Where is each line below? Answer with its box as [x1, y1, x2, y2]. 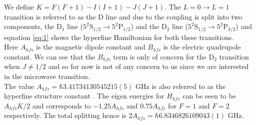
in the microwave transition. [4, 71, 90, 81]
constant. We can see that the [4, 51, 95, 61]
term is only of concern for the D [113, 51, 214, 61]
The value [4, 80, 34, 91]
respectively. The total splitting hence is [4, 110, 126, 120]
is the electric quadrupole [163, 41, 241, 52]
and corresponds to [32, 100, 91, 110]
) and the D [130, 21, 167, 31]
